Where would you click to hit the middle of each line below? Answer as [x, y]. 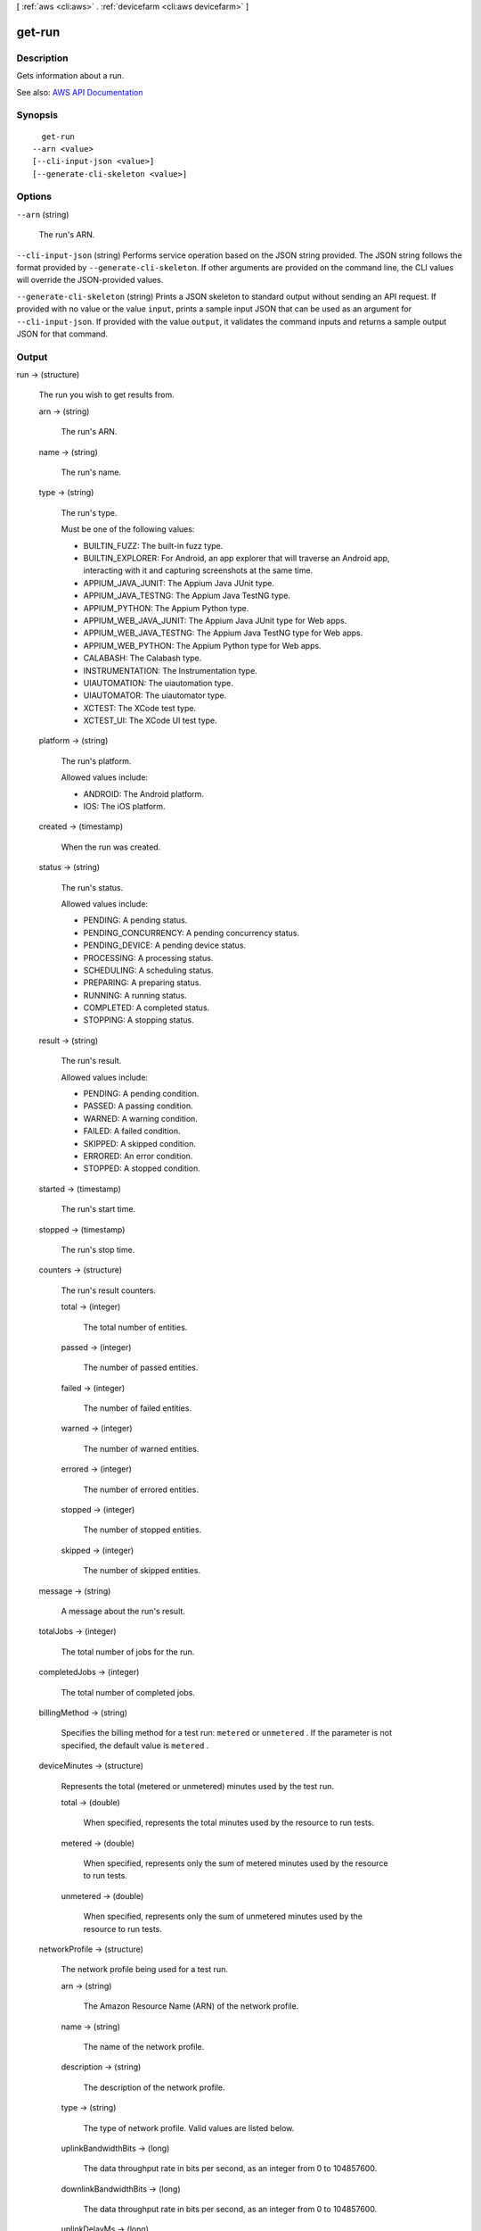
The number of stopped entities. [143, 1530]
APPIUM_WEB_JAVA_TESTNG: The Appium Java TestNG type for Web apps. [223, 633]
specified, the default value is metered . [135, 1746]
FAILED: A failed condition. [132, 1131]
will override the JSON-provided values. [90, 280]
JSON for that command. [62, 334]
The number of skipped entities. [142, 1571]
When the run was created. [111, 847]
